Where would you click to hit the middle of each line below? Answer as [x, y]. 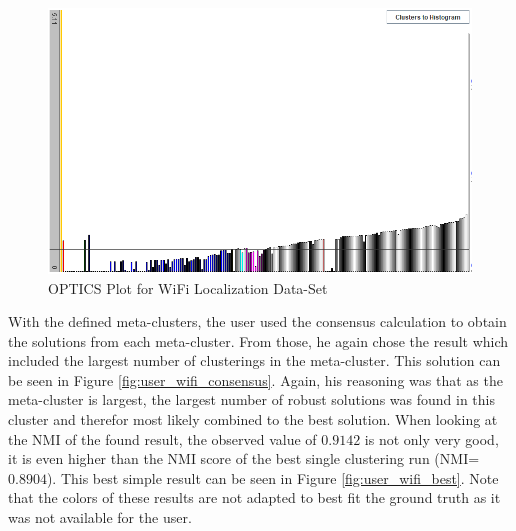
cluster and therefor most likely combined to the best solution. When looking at [253, 419]
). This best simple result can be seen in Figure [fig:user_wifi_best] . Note [272, 477]
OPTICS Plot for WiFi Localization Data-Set [188, 287]
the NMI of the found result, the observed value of [162, 438]
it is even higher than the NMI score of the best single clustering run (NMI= [244, 458]
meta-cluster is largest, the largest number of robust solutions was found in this [251, 399]
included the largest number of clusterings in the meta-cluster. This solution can [254, 360]
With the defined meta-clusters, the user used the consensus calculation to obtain [257, 321]
